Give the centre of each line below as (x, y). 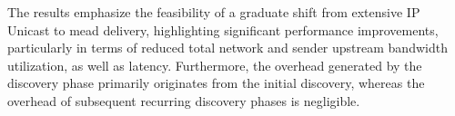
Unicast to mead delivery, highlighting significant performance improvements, (223, 29)
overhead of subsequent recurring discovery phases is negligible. (184, 100)
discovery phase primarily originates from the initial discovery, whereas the (216, 83)
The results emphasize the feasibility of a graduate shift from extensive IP (214, 12)
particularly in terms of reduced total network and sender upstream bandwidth (227, 48)
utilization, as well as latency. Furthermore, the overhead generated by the (215, 65)
